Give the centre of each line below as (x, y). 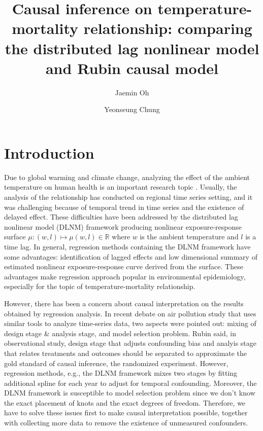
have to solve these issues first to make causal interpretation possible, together (126, 412)
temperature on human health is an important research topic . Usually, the (121, 187)
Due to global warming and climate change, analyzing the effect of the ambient (127, 177)
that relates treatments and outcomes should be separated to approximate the (126, 353)
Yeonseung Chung (132, 109)
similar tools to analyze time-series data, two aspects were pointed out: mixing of (130, 323)
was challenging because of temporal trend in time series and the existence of (124, 207)
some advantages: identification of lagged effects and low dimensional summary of (131, 256)
